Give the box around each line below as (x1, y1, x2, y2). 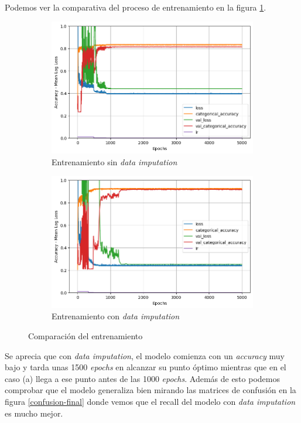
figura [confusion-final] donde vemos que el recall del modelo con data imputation (5, 395, 296, 407)
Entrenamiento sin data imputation (52, 155, 177, 168)
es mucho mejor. (5, 407, 63, 419)
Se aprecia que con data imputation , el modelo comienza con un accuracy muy (5, 349, 285, 361)
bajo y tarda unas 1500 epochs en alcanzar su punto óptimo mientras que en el (5, 361, 286, 373)
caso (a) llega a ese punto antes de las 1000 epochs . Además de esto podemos (5, 372, 280, 384)
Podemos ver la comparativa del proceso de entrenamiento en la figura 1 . (5, 1, 266, 13)
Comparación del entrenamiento (28, 330, 143, 342)
